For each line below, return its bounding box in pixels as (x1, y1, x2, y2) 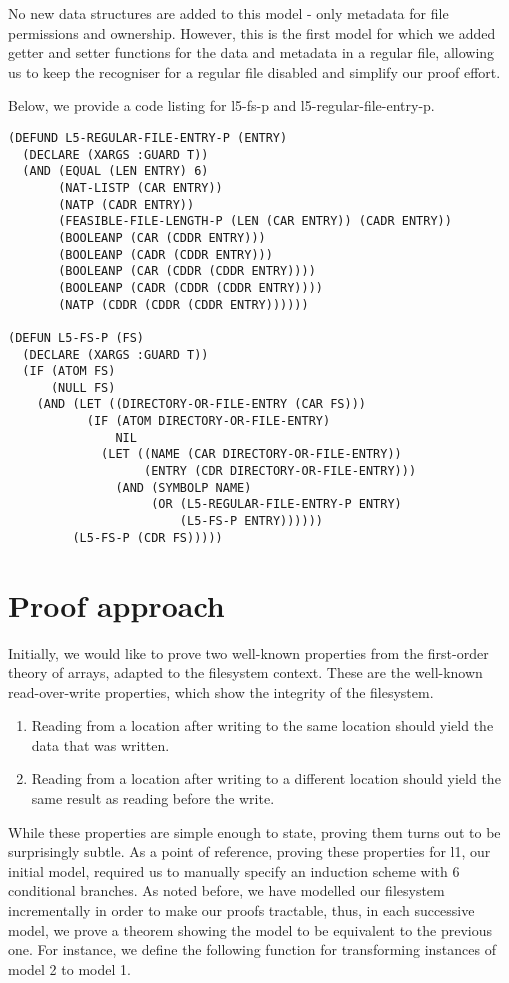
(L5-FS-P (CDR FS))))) (72, 530, 223, 545)
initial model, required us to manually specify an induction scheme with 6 (8, 860, 460, 881)
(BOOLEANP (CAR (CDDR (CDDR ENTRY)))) (58, 264, 316, 279)
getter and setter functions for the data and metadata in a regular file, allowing (8, 42, 495, 63)
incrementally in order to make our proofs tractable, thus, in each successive (8, 900, 475, 921)
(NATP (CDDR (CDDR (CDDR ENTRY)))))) (58, 297, 309, 312)
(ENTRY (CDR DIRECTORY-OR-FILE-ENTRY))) (144, 464, 417, 479)
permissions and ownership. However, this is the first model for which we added (8, 22, 496, 43)
